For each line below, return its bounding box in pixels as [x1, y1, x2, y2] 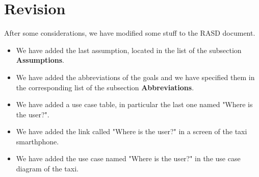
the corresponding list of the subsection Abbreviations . [16, 82, 194, 92]
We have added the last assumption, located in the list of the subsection [16, 44, 242, 55]
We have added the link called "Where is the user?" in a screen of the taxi [16, 126, 247, 137]
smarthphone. [16, 136, 59, 146]
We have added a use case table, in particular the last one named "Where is [16, 99, 253, 110]
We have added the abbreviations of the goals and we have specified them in [16, 71, 255, 82]
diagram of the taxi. [16, 163, 79, 174]
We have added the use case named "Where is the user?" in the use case [16, 153, 241, 164]
